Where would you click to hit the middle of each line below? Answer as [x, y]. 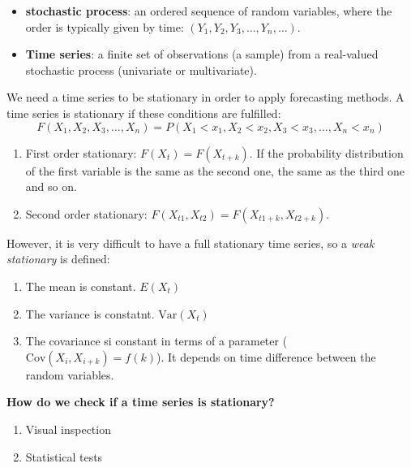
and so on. [51, 186]
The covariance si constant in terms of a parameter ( [156, 341]
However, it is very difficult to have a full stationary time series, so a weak [191, 243]
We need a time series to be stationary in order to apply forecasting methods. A [205, 97]
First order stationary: [81, 152]
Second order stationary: [86, 213]
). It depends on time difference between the [266, 356]
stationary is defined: [58, 259]
